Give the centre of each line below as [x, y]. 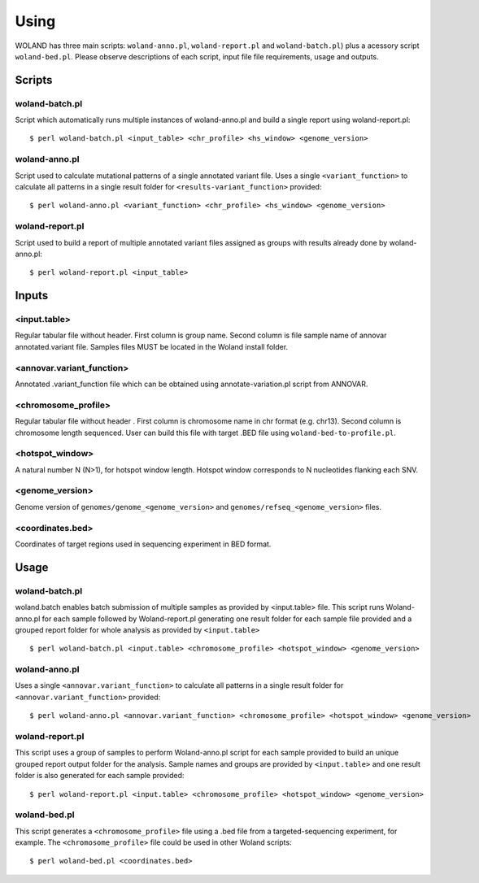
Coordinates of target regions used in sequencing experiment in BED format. [143, 544]
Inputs [32, 296]
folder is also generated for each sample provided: [100, 776]
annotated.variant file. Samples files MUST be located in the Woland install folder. [152, 346]
